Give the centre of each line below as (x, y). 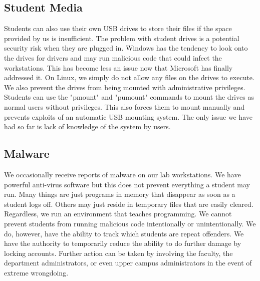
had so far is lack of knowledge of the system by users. (87, 126)
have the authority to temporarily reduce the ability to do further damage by (123, 243)
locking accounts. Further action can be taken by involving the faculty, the (118, 253)
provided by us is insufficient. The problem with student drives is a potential (122, 38)
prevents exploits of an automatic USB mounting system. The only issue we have (128, 116)
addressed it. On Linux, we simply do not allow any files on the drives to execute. (129, 77)
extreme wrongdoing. (36, 272)
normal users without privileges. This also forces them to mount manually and (124, 106)
